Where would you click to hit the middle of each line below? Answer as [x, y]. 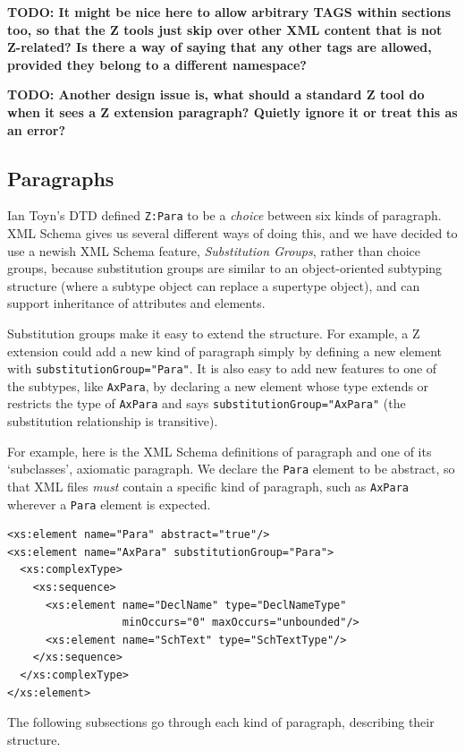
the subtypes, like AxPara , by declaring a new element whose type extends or [218, 385]
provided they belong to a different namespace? [157, 64]
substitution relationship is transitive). [113, 421]
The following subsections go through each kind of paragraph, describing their [221, 722]
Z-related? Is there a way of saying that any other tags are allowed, [220, 47]
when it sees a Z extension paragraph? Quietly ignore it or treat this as [232, 111]
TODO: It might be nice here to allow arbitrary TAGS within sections [229, 12]
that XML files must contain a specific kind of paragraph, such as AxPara [208, 486]
